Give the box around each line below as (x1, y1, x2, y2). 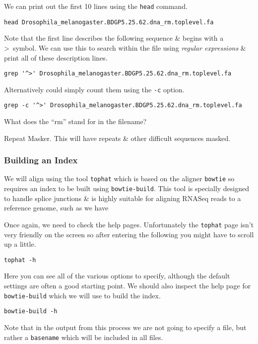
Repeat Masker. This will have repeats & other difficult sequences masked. (4, 133, 231, 143)
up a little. (4, 239, 36, 249)
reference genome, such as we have (4, 203, 109, 213)
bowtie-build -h (4, 308, 58, 315)
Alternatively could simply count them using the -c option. (4, 84, 185, 94)
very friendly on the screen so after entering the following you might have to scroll (4, 229, 254, 239)
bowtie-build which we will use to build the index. (4, 290, 161, 300)
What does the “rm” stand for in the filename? (4, 116, 147, 127)
